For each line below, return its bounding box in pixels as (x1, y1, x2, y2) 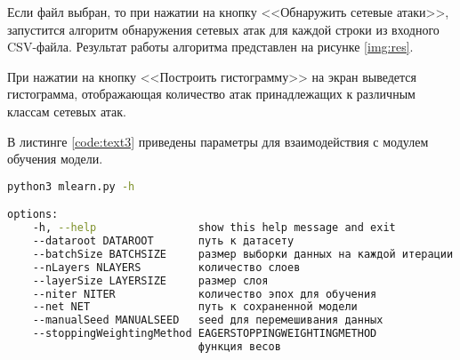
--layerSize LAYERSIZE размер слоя (32, 274, 269, 287)
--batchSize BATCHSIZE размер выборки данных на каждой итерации (32, 247, 454, 260)
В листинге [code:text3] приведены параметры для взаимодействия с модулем (7, 132, 429, 150)
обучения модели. (7, 149, 103, 168)
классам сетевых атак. (7, 101, 126, 120)
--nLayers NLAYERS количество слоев (32, 260, 301, 274)
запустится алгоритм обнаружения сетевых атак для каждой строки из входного (7, 20, 440, 38)
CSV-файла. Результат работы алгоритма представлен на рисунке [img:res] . (7, 37, 414, 56)
